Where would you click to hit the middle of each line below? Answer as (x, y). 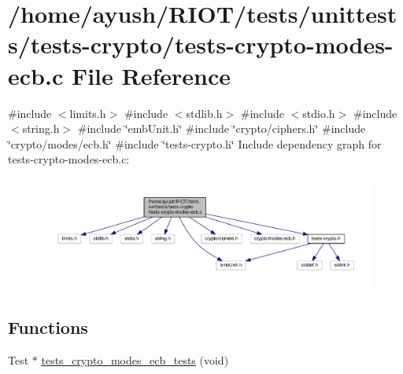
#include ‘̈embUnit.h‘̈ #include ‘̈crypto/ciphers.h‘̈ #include (222, 128)
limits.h (88, 113)
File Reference (151, 75)
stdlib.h (204, 113)
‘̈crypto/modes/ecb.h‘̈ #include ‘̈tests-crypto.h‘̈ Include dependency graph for (195, 143)
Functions (48, 326)
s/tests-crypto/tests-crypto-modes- (201, 44)
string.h (41, 128)
